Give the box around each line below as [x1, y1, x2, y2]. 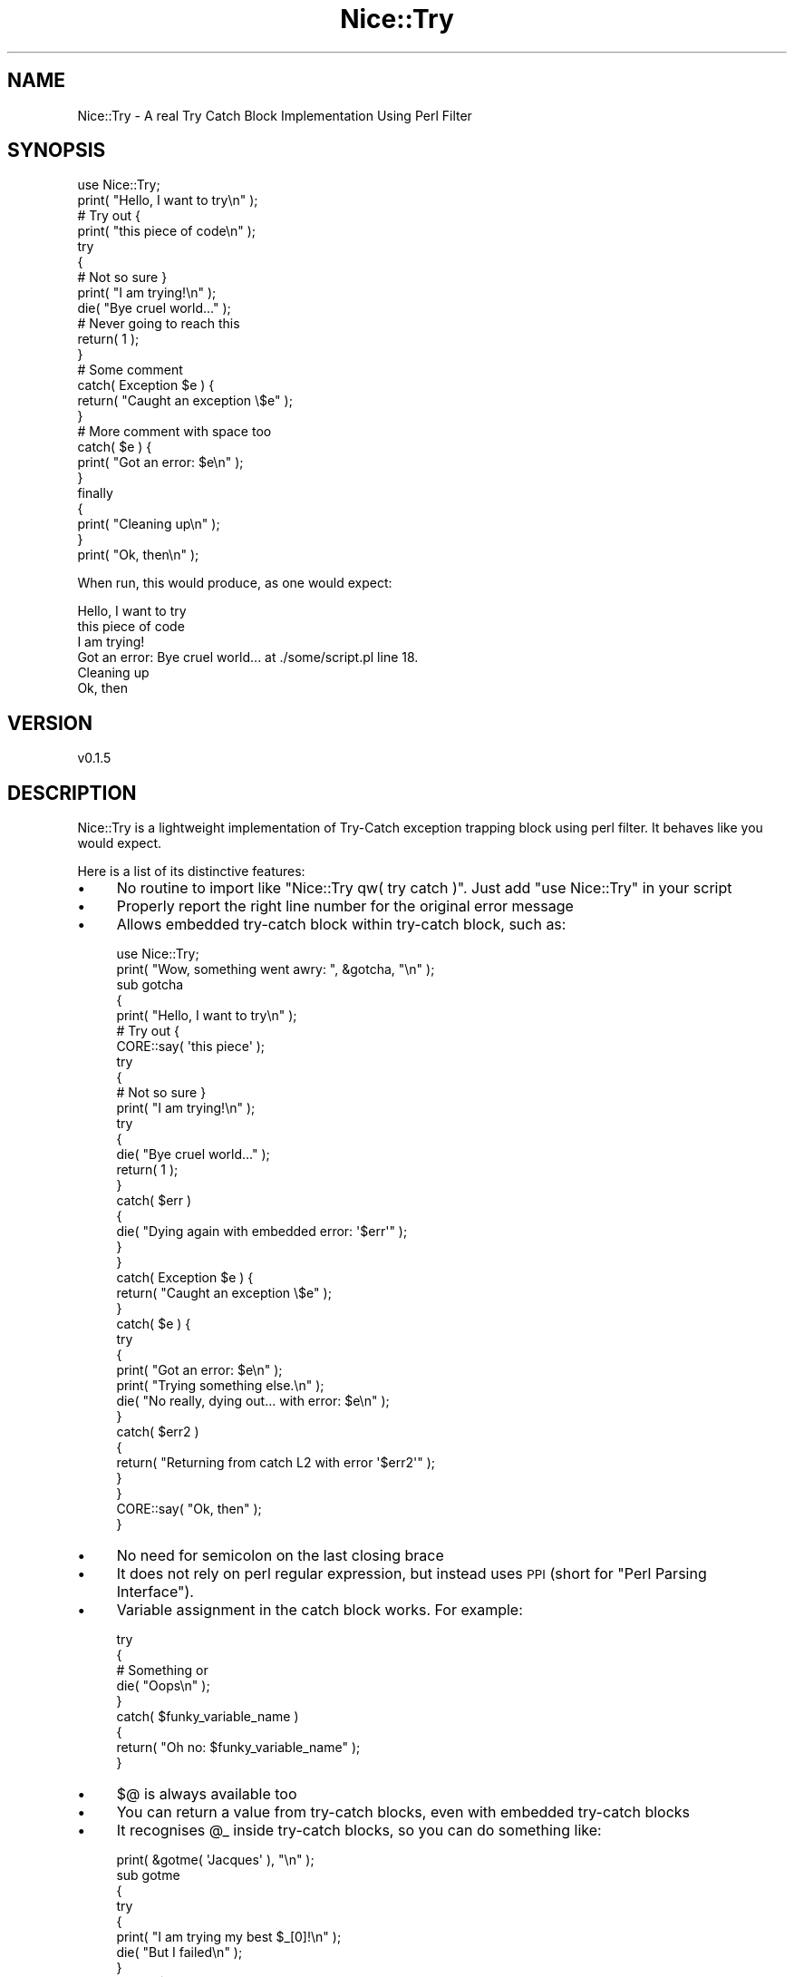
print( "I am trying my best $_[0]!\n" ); [116, 1929, 342, 1945]
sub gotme [116, 1867, 180, 1884]
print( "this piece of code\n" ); [77, 223, 257, 239]
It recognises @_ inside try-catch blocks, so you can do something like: [116, 1821, 602, 1840]
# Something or [116, 1662, 208, 1679]
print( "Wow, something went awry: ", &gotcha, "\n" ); [116, 961, 435, 978]
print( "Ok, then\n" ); [77, 547, 199, 563]
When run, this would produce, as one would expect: [77, 575, 392, 591]
